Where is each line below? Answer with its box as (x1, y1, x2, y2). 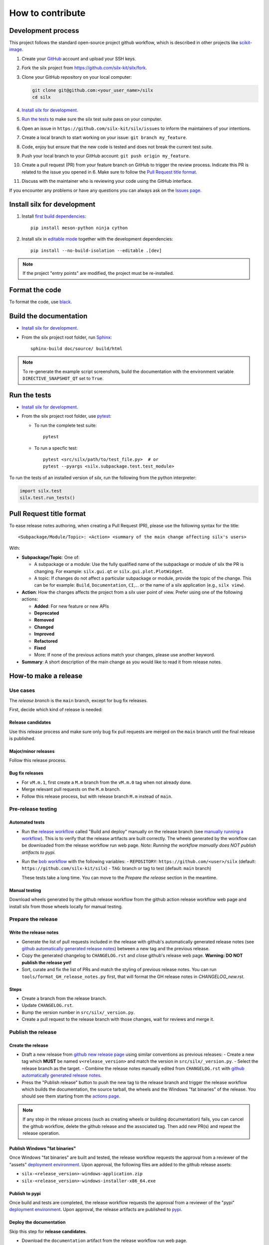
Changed (34, 624, 54, 630)
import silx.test (19, 488, 62, 494)
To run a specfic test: (34, 445, 78, 451)
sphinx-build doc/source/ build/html (30, 346, 123, 351)
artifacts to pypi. (21, 849, 56, 855)
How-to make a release (9, 672, 83, 680)
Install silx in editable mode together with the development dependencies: (21, 236, 173, 242)
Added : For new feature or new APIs (34, 603, 109, 609)
